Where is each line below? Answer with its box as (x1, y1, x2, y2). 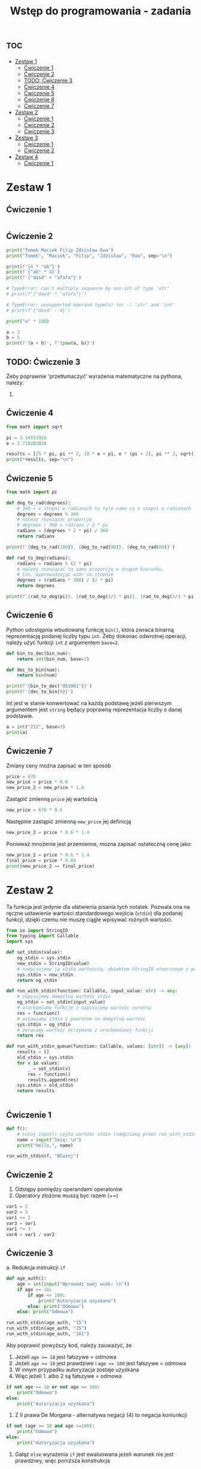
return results (17, 1088, 55, 1094)
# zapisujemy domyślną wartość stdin (17, 993, 111, 1000)
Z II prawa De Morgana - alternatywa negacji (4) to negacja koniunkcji (14, 1411, 187, 1419)
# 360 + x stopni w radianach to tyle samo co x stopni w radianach (17, 505, 191, 512)
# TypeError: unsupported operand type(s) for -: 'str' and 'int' (6, 301, 175, 308)
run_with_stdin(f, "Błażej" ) (6, 1153, 79, 1159)
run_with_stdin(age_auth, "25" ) (6, 1325, 87, 1331)
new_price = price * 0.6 (6, 779, 68, 785)
